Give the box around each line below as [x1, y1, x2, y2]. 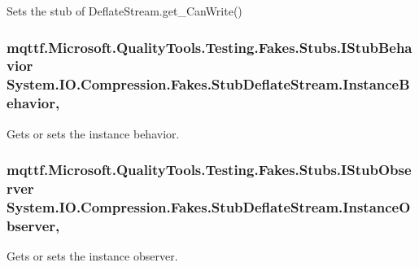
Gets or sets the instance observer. [7, 247, 178, 265]
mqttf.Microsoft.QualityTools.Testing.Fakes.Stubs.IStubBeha [7, 37, 412, 57]
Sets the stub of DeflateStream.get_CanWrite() [7, 2, 242, 19]
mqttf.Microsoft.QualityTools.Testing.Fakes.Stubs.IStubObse [7, 160, 412, 180]
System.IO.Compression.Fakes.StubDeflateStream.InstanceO [7, 196, 411, 217]
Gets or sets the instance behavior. [7, 125, 180, 142]
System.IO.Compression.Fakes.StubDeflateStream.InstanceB [7, 74, 410, 94]
